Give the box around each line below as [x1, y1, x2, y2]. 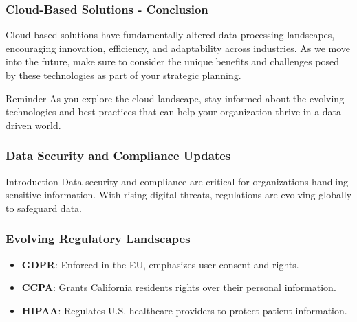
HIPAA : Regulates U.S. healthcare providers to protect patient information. [21, 303, 347, 317]
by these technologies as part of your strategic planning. [6, 68, 241, 82]
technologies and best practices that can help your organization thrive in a [6, 104, 320, 119]
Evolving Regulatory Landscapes [6, 230, 191, 247]
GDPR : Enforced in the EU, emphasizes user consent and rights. [21, 257, 299, 271]
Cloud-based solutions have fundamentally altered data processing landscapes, [6, 27, 335, 42]
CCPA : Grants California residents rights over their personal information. [21, 280, 336, 295]
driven [6, 117, 32, 132]
